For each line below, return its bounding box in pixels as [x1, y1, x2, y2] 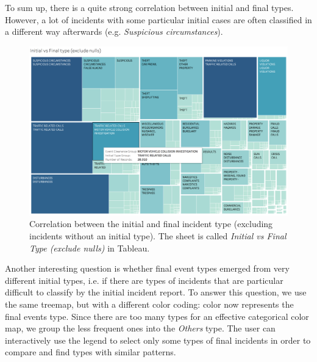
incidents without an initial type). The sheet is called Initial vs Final [29, 229, 287, 242]
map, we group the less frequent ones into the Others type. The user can [5, 322, 276, 335]
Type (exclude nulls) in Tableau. [29, 241, 150, 254]
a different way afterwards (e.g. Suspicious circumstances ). [5, 25, 223, 38]
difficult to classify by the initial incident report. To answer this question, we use [5, 286, 307, 299]
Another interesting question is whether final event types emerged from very [5, 262, 290, 275]
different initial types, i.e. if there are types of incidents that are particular [5, 273, 283, 286]
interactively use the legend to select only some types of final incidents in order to [5, 333, 311, 346]
